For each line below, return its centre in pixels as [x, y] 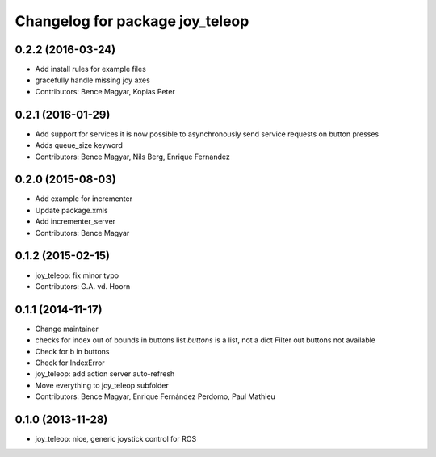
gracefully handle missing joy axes [93, 80]
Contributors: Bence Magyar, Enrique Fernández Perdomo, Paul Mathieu [155, 396]
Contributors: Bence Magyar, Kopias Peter [105, 91]
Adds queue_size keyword [79, 145]
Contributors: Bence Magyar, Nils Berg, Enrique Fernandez [132, 157]
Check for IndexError [70, 363]
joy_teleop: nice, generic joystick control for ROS [116, 439]
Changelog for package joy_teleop [132, 21]
